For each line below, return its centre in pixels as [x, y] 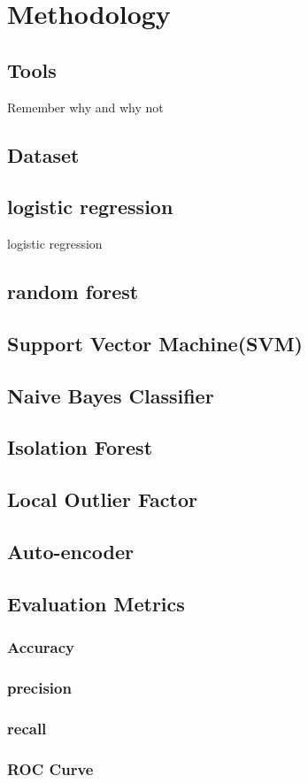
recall [27, 728]
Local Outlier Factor [102, 499]
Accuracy [41, 647]
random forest [73, 292]
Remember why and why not [85, 107]
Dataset [43, 154]
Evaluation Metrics [96, 603]
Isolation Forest [80, 447]
